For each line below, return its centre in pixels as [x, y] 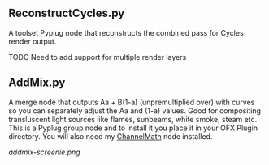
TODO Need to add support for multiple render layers [98, 57]
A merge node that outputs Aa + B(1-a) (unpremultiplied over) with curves [132, 102]
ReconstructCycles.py [67, 13]
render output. [33, 41]
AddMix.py [37, 83]
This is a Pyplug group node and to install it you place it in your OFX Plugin [133, 128]
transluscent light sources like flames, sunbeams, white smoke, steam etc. [133, 119]
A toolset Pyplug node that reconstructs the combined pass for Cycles [126, 32]
